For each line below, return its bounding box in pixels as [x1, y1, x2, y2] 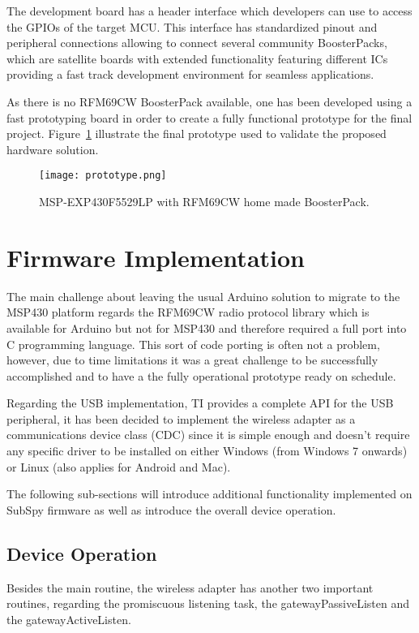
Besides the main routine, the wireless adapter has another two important [6, 579, 374, 596]
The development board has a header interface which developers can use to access [6, 2, 413, 19]
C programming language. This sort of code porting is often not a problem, [6, 335, 380, 352]
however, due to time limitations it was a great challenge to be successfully [6, 351, 378, 368]
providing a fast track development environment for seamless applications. [6, 66, 374, 83]
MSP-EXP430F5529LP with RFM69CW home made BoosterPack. [39, 193, 370, 209]
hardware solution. [6, 140, 99, 157]
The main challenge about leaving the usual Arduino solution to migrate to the [6, 287, 400, 304]
